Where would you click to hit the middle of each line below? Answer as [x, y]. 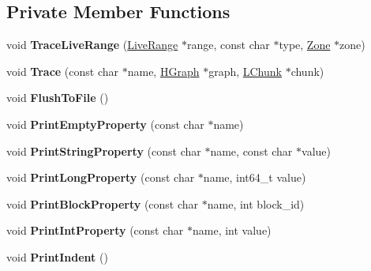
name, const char [251, 151]
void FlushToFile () [58, 98]
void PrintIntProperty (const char [95, 230]
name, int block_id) [256, 203]
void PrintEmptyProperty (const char [105, 124]
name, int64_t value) [255, 177]
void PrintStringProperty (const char [104, 151]
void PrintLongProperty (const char [101, 177]
